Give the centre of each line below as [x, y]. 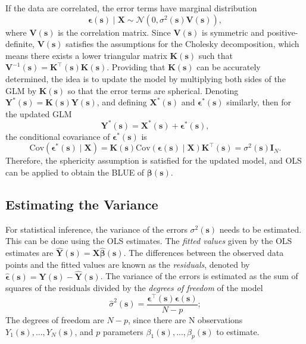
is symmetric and [233, 32]
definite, [20, 44]
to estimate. [238, 331]
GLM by [21, 90]
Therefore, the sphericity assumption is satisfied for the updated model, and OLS [154, 160]
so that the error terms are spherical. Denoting [153, 90]
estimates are [29, 253]
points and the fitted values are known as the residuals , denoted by [128, 264]
